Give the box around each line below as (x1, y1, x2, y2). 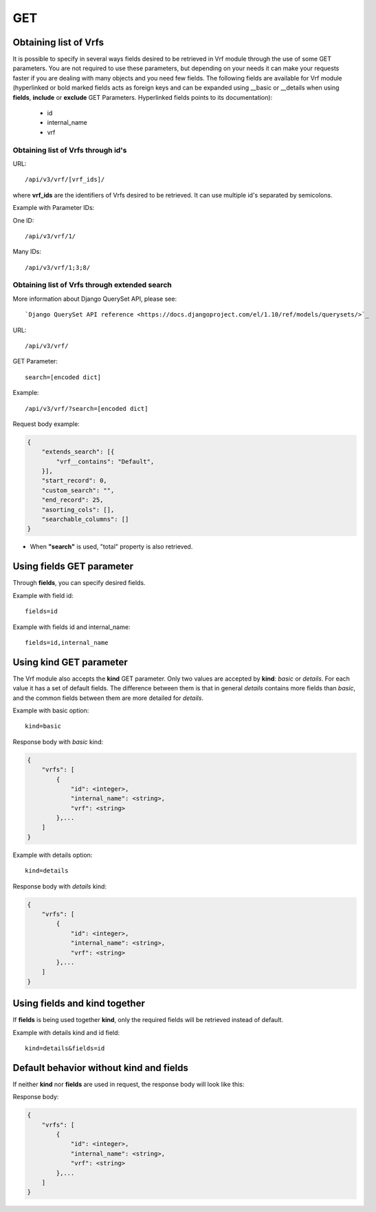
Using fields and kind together (12, 998, 146, 1010)
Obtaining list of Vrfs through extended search (12, 280, 172, 290)
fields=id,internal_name (25, 639, 109, 646)
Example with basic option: (12, 706, 89, 714)
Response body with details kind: (12, 882, 107, 891)
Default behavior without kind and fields (12, 1062, 188, 1074)
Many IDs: (12, 248, 41, 256)
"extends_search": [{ (41, 448, 115, 456)
